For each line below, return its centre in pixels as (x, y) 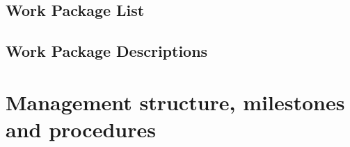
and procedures (81, 129)
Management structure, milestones (175, 102)
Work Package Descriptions (107, 51)
